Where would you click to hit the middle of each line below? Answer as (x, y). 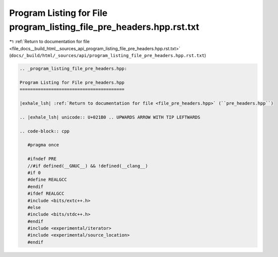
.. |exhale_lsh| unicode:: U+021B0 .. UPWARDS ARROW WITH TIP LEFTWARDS (110, 117)
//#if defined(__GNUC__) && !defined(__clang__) (88, 166)
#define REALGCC (47, 180)
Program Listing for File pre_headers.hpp (72, 82)
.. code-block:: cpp (44, 131)
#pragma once (43, 145)
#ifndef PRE (42, 159)
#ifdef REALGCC (46, 194)
